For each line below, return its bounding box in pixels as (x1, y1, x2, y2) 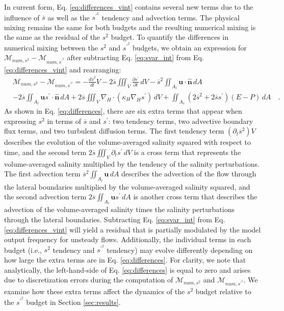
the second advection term (4, 191, 87, 202)
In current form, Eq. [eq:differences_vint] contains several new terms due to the (4, 2, 253, 12)
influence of (4, 12, 40, 22)
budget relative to (195, 286, 251, 297)
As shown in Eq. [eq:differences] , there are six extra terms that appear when (4, 106, 242, 116)
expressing (4, 115, 36, 126)
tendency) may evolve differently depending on (107, 244, 253, 255)
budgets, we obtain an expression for (132, 42, 247, 53)
